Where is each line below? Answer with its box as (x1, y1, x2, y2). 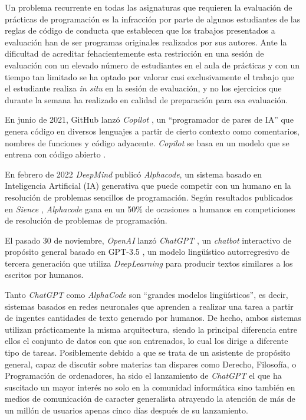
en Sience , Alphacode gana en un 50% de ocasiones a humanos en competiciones (5, 202, 295, 215)
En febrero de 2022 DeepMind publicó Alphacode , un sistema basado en (5, 168, 262, 180)
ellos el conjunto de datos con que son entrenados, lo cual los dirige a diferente (5, 334, 288, 347)
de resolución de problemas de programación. (5, 214, 167, 227)
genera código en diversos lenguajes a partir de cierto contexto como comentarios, (5, 124, 300, 137)
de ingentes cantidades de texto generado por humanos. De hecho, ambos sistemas (5, 311, 301, 324)
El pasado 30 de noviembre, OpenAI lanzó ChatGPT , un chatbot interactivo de (5, 234, 291, 246)
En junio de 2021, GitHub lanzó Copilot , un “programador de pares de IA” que (5, 113, 294, 126)
